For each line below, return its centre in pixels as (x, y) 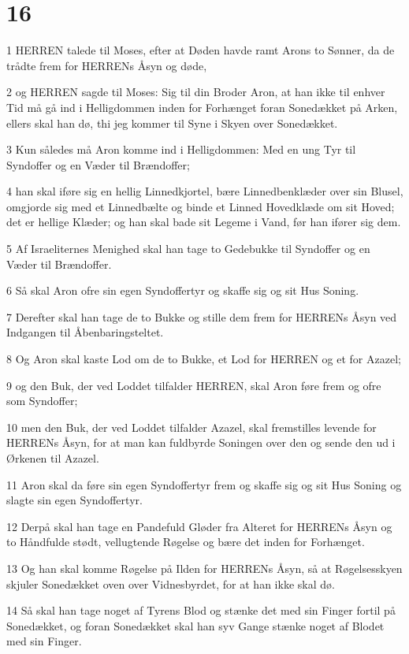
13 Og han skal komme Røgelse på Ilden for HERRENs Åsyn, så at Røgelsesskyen (204, 568)
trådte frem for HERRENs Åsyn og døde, (107, 65)
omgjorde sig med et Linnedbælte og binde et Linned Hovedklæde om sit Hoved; (201, 206)
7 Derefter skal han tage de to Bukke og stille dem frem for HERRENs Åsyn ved (202, 316)
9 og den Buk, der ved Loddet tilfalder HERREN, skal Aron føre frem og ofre (194, 385)
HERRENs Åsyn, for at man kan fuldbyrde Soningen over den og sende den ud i (201, 442)
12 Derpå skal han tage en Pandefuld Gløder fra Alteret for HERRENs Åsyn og (199, 526)
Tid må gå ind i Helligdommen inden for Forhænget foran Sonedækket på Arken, (202, 107)
